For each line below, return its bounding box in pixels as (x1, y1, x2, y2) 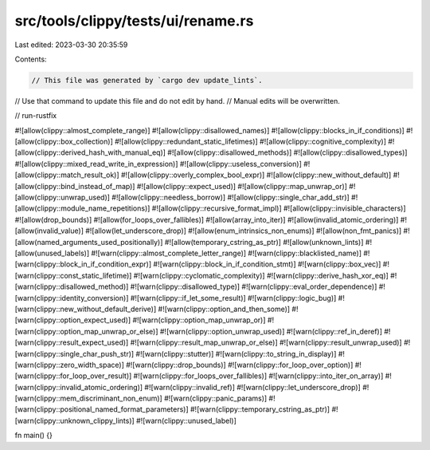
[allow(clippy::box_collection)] (14, 136, 113, 147)
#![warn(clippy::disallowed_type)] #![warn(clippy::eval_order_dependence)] (130, 282, 377, 291)
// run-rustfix (14, 111, 57, 120)
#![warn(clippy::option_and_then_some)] (158, 304, 291, 314)
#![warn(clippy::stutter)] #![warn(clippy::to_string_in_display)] (135, 349, 337, 358)
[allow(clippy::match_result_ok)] (14, 170, 119, 180)
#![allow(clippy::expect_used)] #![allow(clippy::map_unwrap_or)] (136, 181, 348, 191)
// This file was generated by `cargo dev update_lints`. (31, 76, 263, 85)
